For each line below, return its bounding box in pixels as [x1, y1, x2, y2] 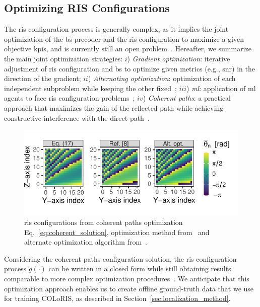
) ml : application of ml [186, 83, 256, 93]
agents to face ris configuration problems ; [4, 93, 135, 103]
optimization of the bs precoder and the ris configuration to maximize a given [4, 33, 244, 44]
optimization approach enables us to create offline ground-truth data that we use [4, 283, 254, 293]
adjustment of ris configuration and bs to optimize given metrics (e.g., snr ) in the [4, 63, 255, 73]
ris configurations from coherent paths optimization [24, 216, 183, 227]
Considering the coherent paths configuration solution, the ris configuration [4, 253, 237, 264]
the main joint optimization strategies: [4, 53, 123, 63]
